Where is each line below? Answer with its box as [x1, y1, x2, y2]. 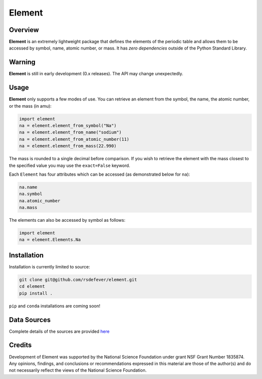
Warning [9, 58, 36, 66]
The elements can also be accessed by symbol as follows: [9, 217, 126, 223]
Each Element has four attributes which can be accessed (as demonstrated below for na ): [9, 171, 190, 177]
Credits [9, 341, 32, 349]
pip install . [19, 290, 53, 296]
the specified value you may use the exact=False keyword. [9, 163, 131, 168]
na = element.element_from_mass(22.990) [19, 143, 116, 149]
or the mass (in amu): [9, 103, 52, 109]
